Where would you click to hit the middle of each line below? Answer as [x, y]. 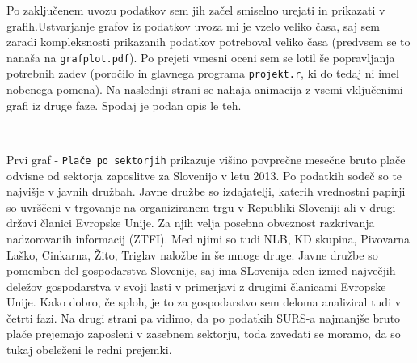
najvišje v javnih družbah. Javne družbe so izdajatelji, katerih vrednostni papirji [206, 191]
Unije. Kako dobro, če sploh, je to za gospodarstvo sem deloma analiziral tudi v [204, 302]
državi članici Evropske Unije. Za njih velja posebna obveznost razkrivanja [191, 223]
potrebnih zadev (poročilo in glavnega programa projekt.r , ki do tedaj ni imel [203, 73]
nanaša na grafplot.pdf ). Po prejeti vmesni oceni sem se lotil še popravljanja [201, 57]
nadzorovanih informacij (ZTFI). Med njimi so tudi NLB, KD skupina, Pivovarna [208, 238]
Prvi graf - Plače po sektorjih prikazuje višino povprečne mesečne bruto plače [206, 159]
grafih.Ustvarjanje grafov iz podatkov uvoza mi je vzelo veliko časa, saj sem [194, 25]
